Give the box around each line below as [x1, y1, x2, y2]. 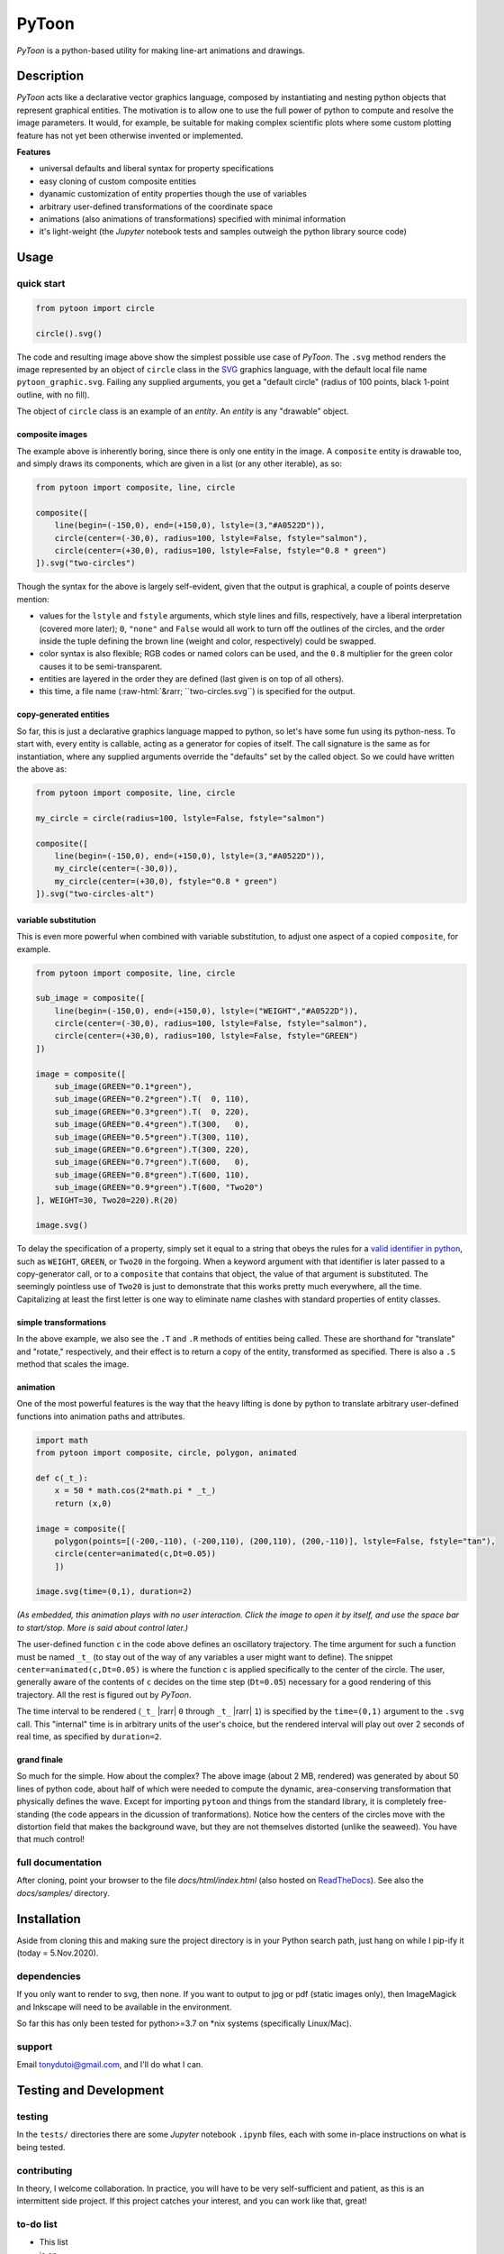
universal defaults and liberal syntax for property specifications [39, 163, 274, 174]
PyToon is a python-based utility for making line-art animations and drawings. [16, 45, 305, 56]
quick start [16, 278, 66, 290]
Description [16, 69, 85, 84]
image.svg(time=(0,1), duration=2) [35, 1587, 193, 1597]
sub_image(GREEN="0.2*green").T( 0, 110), [54, 1094, 249, 1104]
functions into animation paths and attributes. [16, 1411, 185, 1422]
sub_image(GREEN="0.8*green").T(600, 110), [54, 1169, 249, 1180]
